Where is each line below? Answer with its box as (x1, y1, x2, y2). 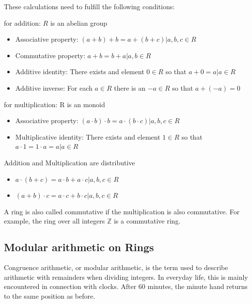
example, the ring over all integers (4, 216, 105, 226)
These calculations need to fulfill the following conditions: (4, 1, 175, 11)
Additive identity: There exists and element (15, 66, 144, 77)
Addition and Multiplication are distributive (4, 157, 135, 167)
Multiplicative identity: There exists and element (15, 131, 160, 142)
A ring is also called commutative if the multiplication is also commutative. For (4, 206, 240, 216)
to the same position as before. (4, 290, 95, 301)
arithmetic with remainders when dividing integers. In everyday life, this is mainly (4, 272, 248, 282)
